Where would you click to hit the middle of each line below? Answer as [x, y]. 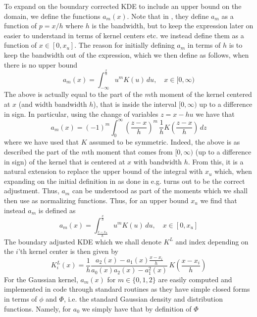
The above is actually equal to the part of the [73, 94]
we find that [219, 200]
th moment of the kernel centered [201, 94]
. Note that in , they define [168, 16]
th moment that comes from [130, 151]
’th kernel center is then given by [68, 251]
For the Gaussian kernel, [41, 279]
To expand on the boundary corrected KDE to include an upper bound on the [123, 6]
